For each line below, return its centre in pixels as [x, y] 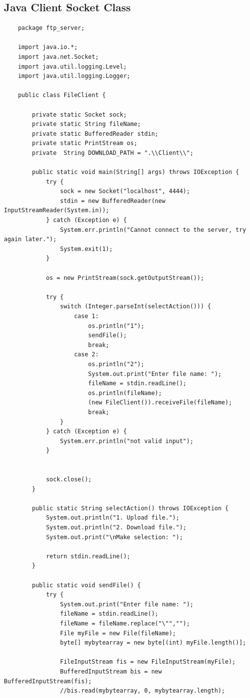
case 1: [87, 316]
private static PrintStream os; [85, 143]
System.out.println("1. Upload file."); [112, 518]
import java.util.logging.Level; [72, 66]
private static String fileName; [87, 124]
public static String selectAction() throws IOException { [130, 508]
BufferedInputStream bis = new [111, 671]
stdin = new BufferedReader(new [113, 201]
